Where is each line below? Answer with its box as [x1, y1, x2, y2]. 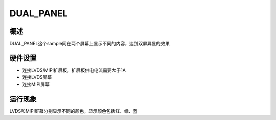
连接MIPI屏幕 [22, 81, 50, 87]
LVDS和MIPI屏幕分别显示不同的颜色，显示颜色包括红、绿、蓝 [9, 108, 138, 114]
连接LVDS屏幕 [22, 74, 52, 80]
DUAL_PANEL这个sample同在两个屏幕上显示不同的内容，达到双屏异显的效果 [9, 41, 170, 47]
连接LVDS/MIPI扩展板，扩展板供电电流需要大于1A [22, 67, 126, 73]
